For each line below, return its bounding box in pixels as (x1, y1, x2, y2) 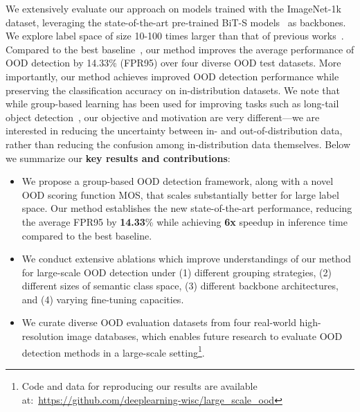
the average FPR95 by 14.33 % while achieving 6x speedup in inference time (21, 214, 348, 229)
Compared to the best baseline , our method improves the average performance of (6, 42, 354, 56)
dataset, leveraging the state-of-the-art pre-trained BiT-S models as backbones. (6, 15, 346, 29)
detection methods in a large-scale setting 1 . (21, 343, 205, 359)
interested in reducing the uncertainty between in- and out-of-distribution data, (6, 123, 343, 138)
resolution (21, 329, 64, 343)
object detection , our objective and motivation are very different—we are (6, 109, 320, 124)
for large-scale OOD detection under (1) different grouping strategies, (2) (21, 265, 332, 279)
